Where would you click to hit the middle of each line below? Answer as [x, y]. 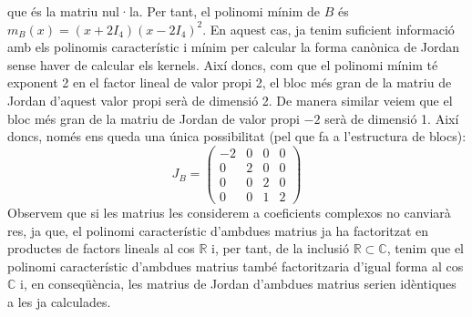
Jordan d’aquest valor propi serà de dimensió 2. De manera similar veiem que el [230, 100]
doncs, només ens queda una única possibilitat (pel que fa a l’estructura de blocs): [237, 136]
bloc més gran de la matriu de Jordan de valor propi [154, 118]
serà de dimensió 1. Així [392, 118]
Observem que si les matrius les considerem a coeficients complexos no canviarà [229, 212]
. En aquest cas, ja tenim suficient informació [328, 29]
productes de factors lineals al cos [101, 248]
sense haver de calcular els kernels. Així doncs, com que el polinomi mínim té [223, 64]
